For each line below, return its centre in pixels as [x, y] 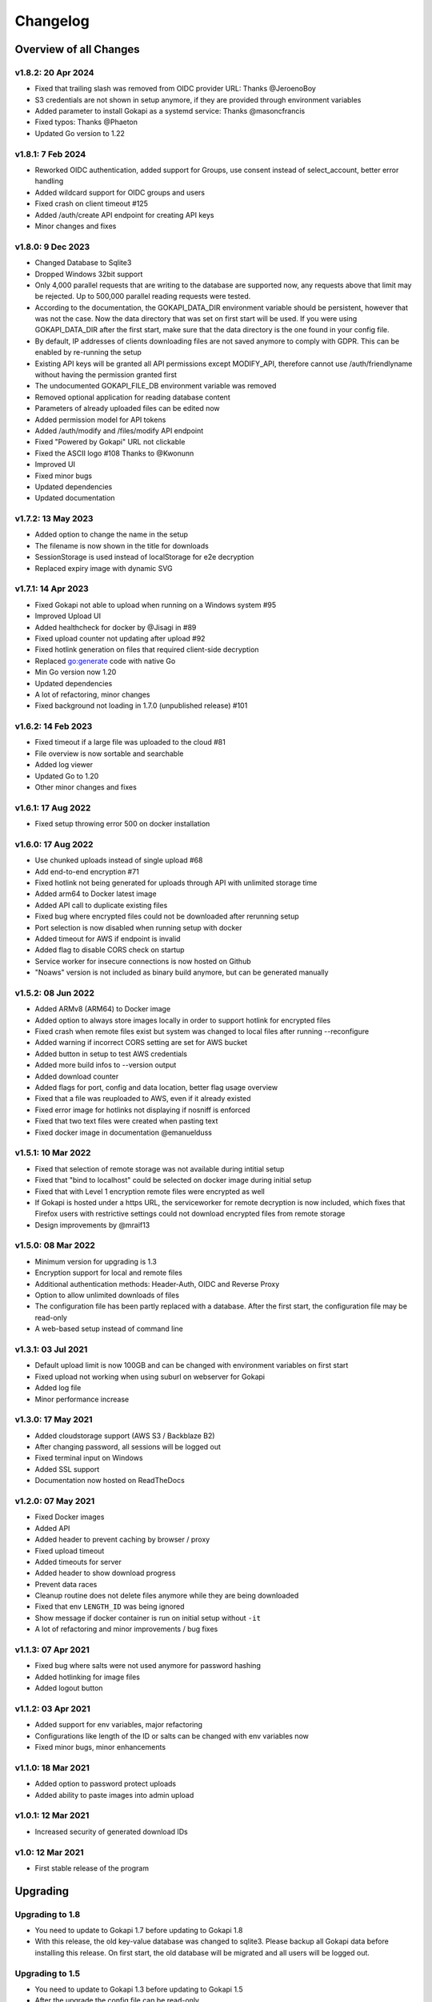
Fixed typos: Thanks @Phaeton [86, 122]
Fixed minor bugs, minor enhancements [100, 1747]
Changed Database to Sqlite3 [83, 263]
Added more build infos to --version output [106, 1065]
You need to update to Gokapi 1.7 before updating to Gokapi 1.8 [139, 1931]
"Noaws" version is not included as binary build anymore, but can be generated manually [182, 972]
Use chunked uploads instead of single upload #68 [119, 860]
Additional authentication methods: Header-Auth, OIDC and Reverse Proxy [157, 1284]
